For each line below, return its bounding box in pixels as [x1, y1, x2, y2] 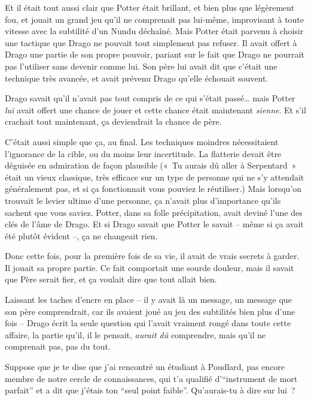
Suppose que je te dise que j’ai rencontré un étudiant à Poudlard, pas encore [5, 360, 285, 373]
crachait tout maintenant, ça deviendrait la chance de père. [5, 115, 222, 128]
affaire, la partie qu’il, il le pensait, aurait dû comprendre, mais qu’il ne [5, 328, 266, 341]
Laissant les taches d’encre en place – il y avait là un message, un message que [5, 293, 292, 306]
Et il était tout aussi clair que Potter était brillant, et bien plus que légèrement [5, 1, 295, 13]
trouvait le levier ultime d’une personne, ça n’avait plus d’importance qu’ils [5, 194, 281, 206]
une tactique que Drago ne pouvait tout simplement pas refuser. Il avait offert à [5, 36, 297, 49]
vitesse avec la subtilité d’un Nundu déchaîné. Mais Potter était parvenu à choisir [5, 25, 304, 37]
